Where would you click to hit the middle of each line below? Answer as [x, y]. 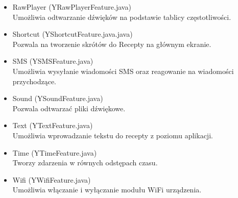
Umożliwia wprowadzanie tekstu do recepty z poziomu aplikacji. [113, 135]
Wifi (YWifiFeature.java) [52, 179]
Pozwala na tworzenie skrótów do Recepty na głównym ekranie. [112, 44]
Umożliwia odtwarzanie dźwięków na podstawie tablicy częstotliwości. [122, 17]
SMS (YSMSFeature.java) [53, 61]
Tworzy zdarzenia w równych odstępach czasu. [85, 163]
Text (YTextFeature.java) [53, 125]
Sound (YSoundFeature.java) [58, 98]
